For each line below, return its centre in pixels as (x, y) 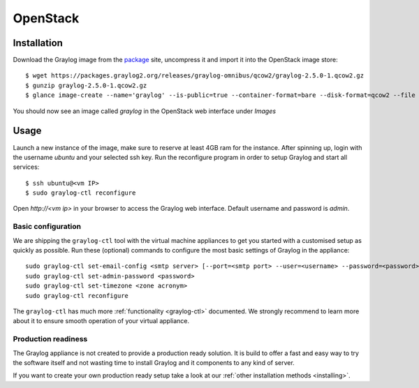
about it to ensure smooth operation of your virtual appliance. (101, 321)
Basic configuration (47, 227)
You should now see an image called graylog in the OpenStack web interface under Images (144, 111)
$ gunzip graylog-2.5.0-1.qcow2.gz (86, 85)
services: (26, 167)
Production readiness (50, 339)
